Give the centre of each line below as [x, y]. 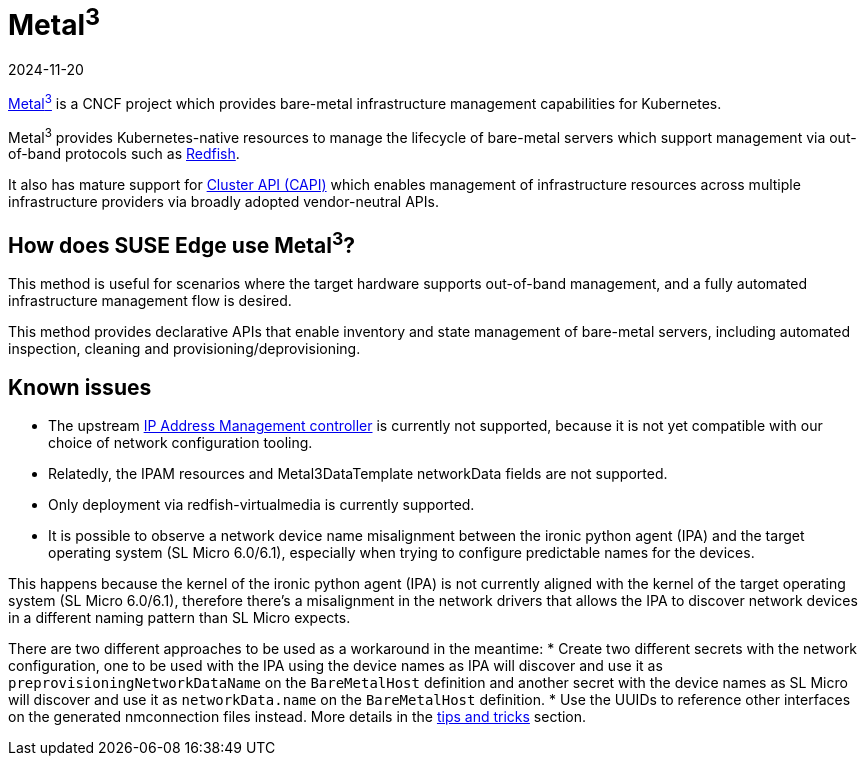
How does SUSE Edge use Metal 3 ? [181, 242]
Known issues [80, 387]
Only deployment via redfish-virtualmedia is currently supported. [261, 505]
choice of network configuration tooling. [180, 443]
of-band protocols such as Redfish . [124, 154]
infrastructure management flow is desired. [150, 301]
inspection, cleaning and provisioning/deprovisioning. [184, 349]
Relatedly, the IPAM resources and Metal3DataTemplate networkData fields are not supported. [358, 474]
